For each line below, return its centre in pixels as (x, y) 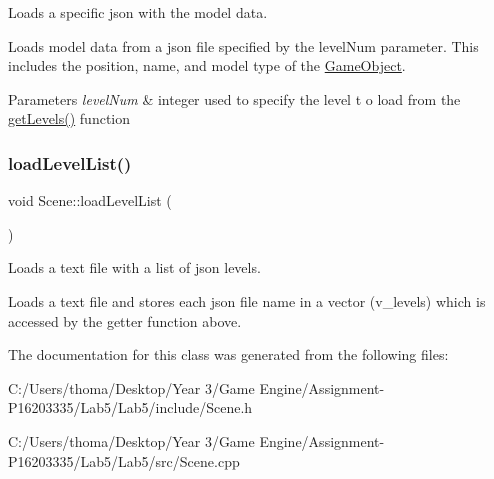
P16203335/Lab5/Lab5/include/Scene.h (130, 407)
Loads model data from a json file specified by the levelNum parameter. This (243, 45)
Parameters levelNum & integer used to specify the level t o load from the (234, 98)
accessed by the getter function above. (125, 320)
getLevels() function (69, 118)
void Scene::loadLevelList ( (90, 200)
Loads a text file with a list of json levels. (134, 267)
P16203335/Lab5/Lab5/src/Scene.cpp (124, 460)
